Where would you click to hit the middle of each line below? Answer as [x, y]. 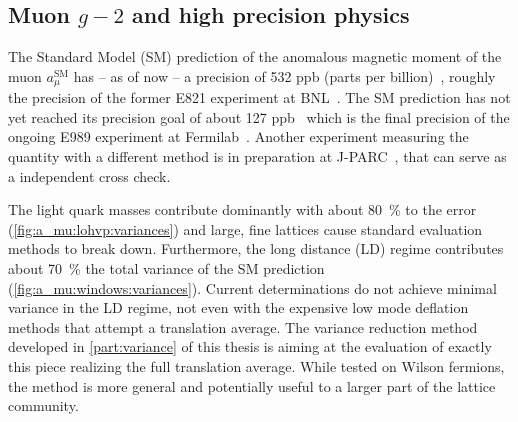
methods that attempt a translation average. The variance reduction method [243, 326]
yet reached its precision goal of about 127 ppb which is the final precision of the [259, 116]
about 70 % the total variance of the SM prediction [166, 268]
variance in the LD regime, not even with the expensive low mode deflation [238, 307]
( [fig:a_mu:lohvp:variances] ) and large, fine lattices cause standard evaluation [245, 228]
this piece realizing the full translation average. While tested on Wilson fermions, [256, 365]
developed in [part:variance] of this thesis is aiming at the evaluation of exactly [250, 346]
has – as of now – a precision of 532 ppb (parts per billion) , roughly [284, 75]
